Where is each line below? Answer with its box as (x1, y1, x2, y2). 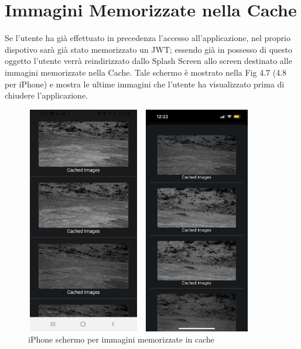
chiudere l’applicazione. (5, 89, 88, 101)
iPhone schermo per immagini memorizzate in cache (28, 333, 215, 345)
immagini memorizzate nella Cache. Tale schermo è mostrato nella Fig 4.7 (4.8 (5, 66, 287, 78)
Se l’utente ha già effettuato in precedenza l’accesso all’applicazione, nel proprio (5, 32, 290, 44)
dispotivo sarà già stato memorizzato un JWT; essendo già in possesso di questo (5, 43, 292, 55)
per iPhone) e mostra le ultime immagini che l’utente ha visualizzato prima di (5, 77, 285, 90)
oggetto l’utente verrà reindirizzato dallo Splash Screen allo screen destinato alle (5, 55, 292, 67)
